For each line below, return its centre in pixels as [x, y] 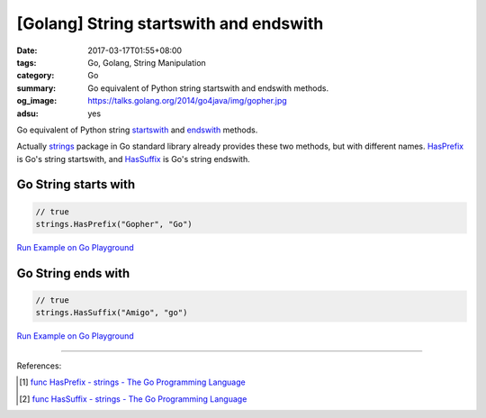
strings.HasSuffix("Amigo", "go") [112, 313]
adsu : [28, 114]
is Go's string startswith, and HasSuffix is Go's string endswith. [134, 159]
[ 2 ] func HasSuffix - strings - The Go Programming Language [133, 399]
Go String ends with [73, 273]
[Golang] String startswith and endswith [170, 23]
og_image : [37, 101]
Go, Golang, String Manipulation [147, 62]
